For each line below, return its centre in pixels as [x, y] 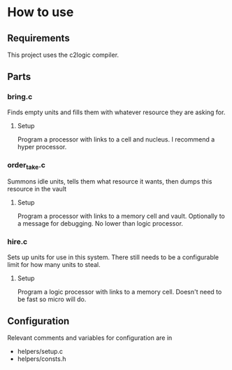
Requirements [38, 38]
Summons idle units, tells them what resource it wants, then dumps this [110, 181]
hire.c [17, 242]
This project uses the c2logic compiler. [63, 55]
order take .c [26, 165]
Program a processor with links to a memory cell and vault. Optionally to [121, 216]
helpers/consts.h [42, 359]
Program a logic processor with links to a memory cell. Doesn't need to [119, 292]
